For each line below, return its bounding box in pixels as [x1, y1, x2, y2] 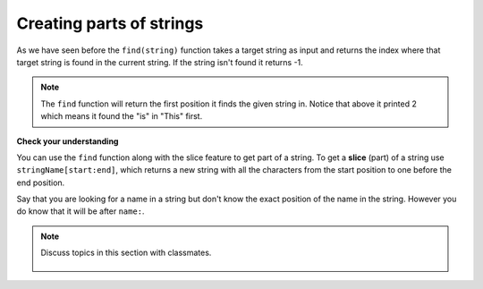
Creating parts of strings [16, 13, 204, 33]
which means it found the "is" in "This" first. [40, 111, 203, 122]
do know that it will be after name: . [16, 206, 145, 217]
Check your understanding [16, 135, 119, 147]
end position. [16, 177, 65, 188]
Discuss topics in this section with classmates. [40, 247, 212, 259]
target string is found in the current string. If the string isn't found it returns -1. [16, 56, 303, 67]
